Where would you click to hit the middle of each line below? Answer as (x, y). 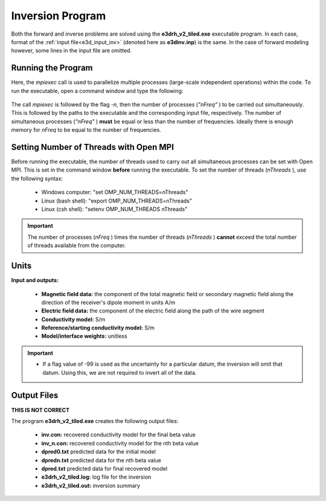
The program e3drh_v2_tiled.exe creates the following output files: (95, 421)
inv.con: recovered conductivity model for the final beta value (118, 435)
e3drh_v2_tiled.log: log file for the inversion (96, 477)
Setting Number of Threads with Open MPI (93, 147)
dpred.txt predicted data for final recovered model (104, 468)
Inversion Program (59, 16)
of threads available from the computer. (77, 245)
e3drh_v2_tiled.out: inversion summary (91, 485)
